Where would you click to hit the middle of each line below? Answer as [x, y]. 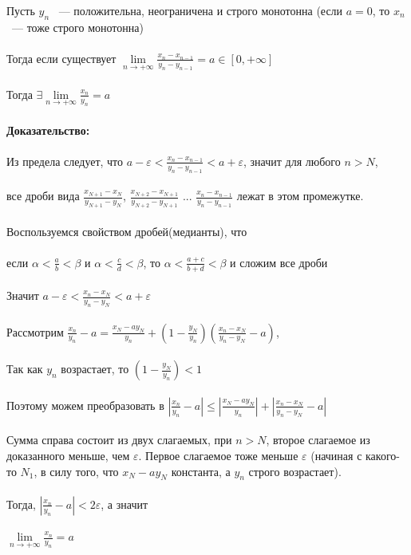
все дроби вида [43, 196]
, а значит [124, 504]
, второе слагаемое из [318, 440]
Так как [25, 369]
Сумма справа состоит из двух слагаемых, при [119, 440]
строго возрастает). [295, 471]
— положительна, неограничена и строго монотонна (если [201, 10]
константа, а [201, 471]
